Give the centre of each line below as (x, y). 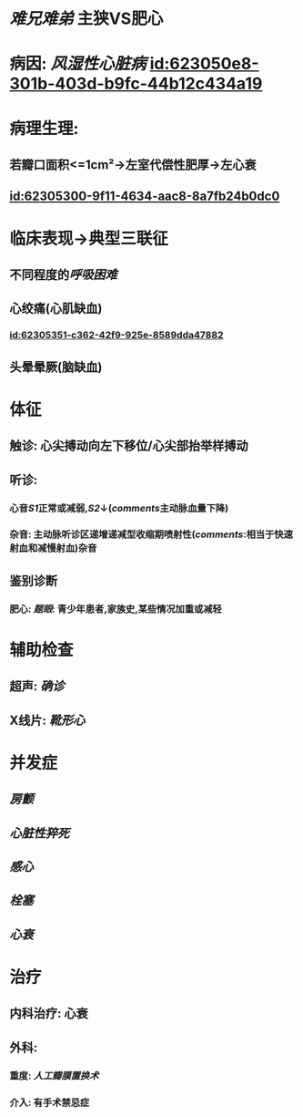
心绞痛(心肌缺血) (56, 309)
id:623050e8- (204, 64)
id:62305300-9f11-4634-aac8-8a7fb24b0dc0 (145, 197)
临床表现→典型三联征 (89, 238)
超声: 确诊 (37, 686)
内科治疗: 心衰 (49, 1014)
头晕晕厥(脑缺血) (56, 367)
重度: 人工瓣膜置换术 (54, 1075)
